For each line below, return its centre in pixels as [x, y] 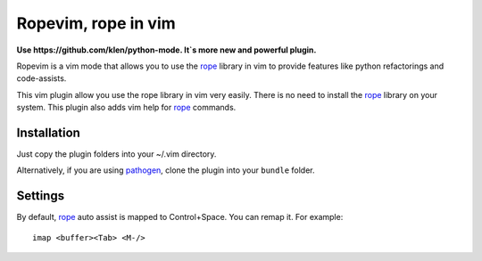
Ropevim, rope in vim [96, 23]
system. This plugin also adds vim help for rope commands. [126, 108]
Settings [41, 196]
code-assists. [42, 78]
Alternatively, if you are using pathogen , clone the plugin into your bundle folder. [166, 170]
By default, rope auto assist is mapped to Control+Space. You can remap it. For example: [180, 217]
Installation [48, 132]
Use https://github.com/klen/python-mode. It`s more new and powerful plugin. [166, 50]
